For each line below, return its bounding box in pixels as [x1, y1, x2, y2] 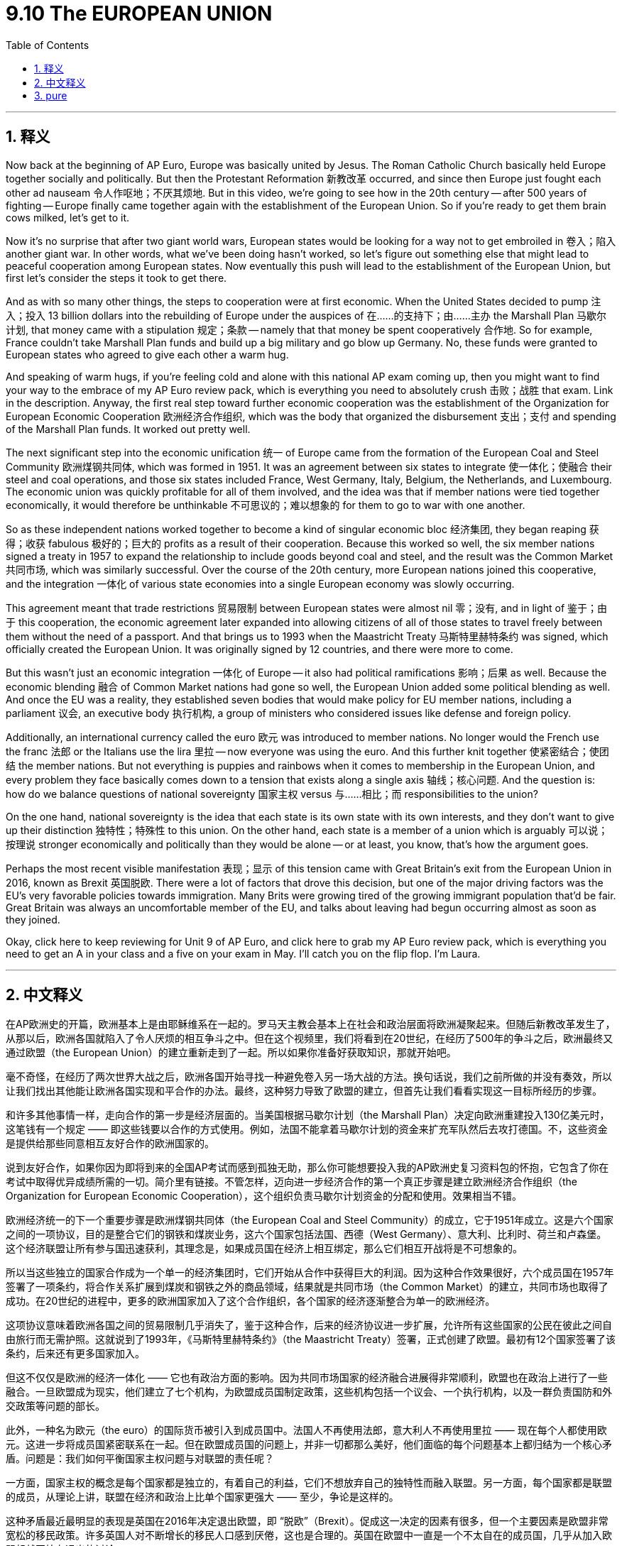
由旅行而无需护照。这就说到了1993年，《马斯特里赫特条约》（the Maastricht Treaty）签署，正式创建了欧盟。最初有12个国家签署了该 [6, 1333, 616, 1346]
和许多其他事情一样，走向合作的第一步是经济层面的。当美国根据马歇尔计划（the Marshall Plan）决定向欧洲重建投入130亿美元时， [6, 1109, 610, 1122]
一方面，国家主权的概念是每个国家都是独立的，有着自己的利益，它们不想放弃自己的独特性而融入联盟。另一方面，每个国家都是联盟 [6, 1476, 612, 1489]
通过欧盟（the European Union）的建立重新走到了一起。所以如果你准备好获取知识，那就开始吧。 [6, 1046, 457, 1059]
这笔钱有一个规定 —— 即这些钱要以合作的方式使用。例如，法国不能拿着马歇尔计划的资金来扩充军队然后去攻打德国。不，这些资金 [6, 1123, 608, 1136]
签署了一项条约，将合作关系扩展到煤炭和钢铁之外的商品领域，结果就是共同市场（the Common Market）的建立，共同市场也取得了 [6, 1281, 609, 1293]
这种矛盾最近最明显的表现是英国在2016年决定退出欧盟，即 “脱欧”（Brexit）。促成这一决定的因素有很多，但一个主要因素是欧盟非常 [6, 1515, 609, 1528]
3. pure [34, 89, 67, 102]
